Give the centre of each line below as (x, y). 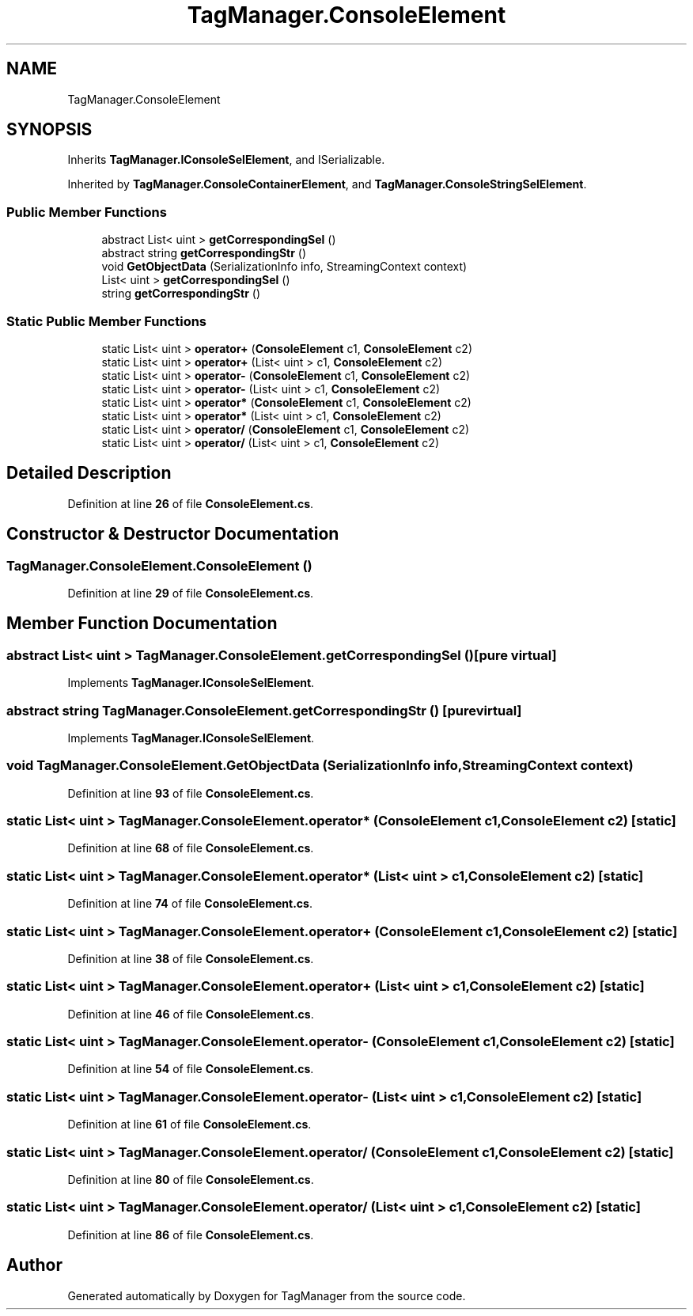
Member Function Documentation (142, 624)
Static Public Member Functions (107, 321)
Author (34, 1265)
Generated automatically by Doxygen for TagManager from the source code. (267, 1295)
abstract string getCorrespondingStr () (204, 253)
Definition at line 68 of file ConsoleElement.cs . (191, 848)
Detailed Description (89, 473)
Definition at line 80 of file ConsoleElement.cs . (191, 1179)
